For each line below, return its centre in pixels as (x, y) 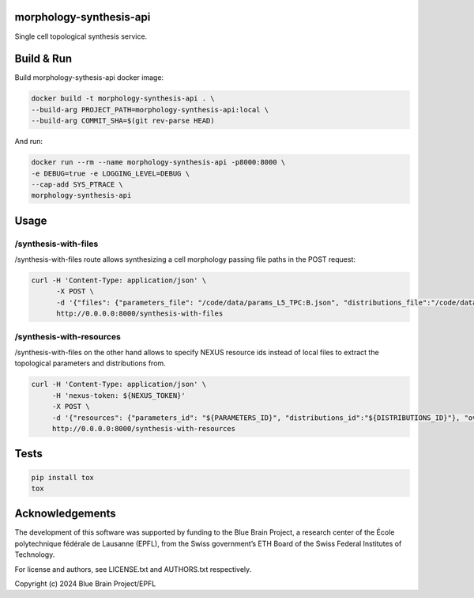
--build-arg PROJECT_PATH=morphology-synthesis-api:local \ (150, 110)
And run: (29, 142)
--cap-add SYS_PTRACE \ (77, 184)
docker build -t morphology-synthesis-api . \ (123, 98)
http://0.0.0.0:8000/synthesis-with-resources (144, 428)
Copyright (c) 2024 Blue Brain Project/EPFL (85, 583)
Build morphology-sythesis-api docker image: (89, 78)
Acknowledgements (65, 514)
